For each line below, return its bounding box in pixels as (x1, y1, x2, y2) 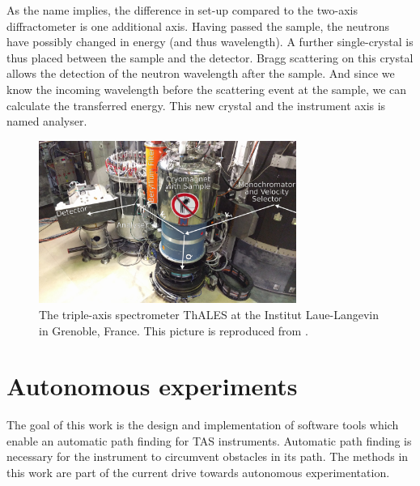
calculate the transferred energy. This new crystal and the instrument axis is (6, 96, 386, 113)
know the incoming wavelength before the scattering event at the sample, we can (6, 80, 407, 97)
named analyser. (6, 113, 87, 130)
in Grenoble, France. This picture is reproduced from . (39, 322, 308, 339)
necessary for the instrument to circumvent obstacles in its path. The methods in (6, 448, 409, 465)
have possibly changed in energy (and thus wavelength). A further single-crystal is (6, 33, 414, 50)
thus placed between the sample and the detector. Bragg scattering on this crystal (6, 49, 414, 66)
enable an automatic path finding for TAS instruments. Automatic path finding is (6, 432, 412, 449)
